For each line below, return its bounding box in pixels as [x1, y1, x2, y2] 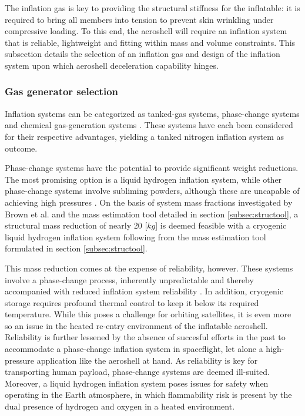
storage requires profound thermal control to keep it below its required [5, 296, 259, 308]
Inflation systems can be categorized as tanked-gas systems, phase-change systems [5, 107, 300, 119]
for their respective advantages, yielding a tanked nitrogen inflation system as [5, 130, 284, 142]
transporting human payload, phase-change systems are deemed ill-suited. [5, 365, 270, 378]
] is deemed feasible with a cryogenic [155, 219, 287, 232]
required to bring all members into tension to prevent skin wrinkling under [5, 13, 274, 25]
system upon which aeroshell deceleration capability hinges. [5, 59, 219, 71]
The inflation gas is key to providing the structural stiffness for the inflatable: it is [5, 2, 300, 14]
